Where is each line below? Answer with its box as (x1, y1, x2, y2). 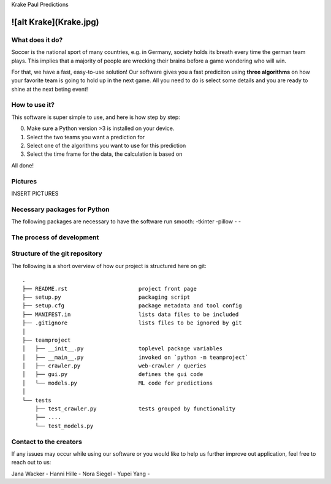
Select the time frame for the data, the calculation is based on (26, 150, 183, 158)
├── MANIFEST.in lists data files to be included (22, 310, 239, 318)
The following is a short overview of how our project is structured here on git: (11, 262, 207, 269)
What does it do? (11, 36, 63, 44)
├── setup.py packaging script (22, 293, 191, 301)
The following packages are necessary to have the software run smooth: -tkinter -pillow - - (11, 218, 242, 225)
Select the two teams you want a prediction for (26, 133, 145, 140)
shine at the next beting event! (11, 85, 88, 93)
